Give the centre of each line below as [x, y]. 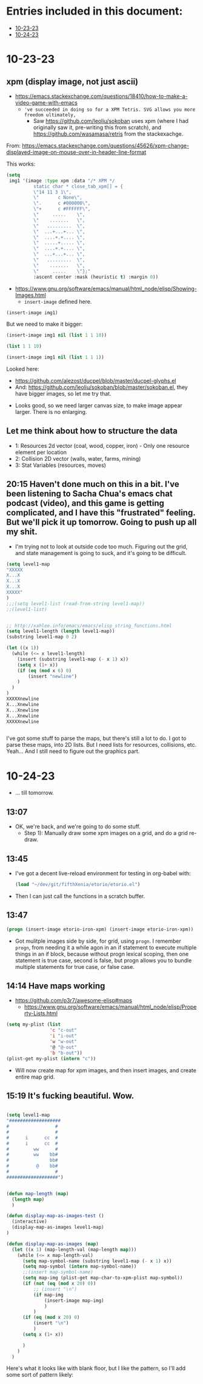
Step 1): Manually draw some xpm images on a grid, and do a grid [106, 833]
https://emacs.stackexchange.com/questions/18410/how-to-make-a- [101, 96]
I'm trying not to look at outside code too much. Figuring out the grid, [101, 547]
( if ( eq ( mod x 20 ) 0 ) [51, 1318]
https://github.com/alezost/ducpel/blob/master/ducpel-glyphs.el [95, 381]
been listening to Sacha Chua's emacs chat [89, 494]
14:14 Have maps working [56, 986]
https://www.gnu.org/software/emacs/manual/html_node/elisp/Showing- [106, 288]
